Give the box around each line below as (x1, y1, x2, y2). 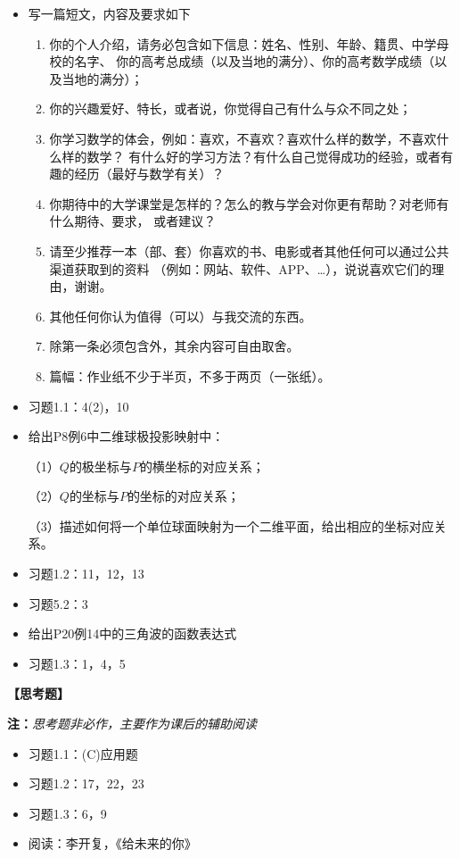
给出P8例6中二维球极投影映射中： (28, 427, 225, 446)
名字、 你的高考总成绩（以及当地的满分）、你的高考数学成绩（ (74, 52, 435, 71)
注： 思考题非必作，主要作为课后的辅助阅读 (7, 714, 257, 733)
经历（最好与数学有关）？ (74, 164, 225, 183)
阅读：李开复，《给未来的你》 (28, 834, 197, 853)
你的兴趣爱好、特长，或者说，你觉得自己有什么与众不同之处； (49, 99, 412, 118)
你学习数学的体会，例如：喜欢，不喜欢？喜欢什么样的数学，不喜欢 (49, 129, 437, 147)
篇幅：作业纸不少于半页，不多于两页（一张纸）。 (49, 366, 331, 385)
